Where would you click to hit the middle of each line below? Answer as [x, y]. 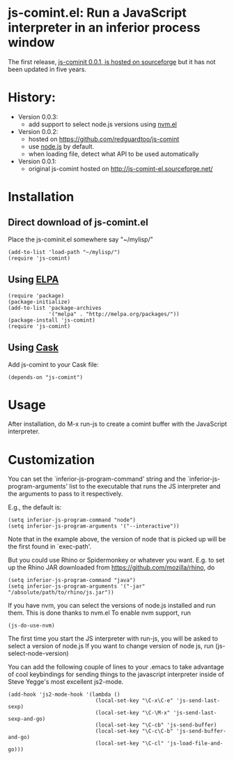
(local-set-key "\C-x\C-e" [134, 701]
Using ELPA [33, 280]
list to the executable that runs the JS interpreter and [145, 486]
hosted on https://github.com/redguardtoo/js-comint [104, 139]
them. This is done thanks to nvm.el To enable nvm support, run [99, 613]
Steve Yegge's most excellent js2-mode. [66, 682]
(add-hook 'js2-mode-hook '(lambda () [64, 695]
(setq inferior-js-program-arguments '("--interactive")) [94, 526]
